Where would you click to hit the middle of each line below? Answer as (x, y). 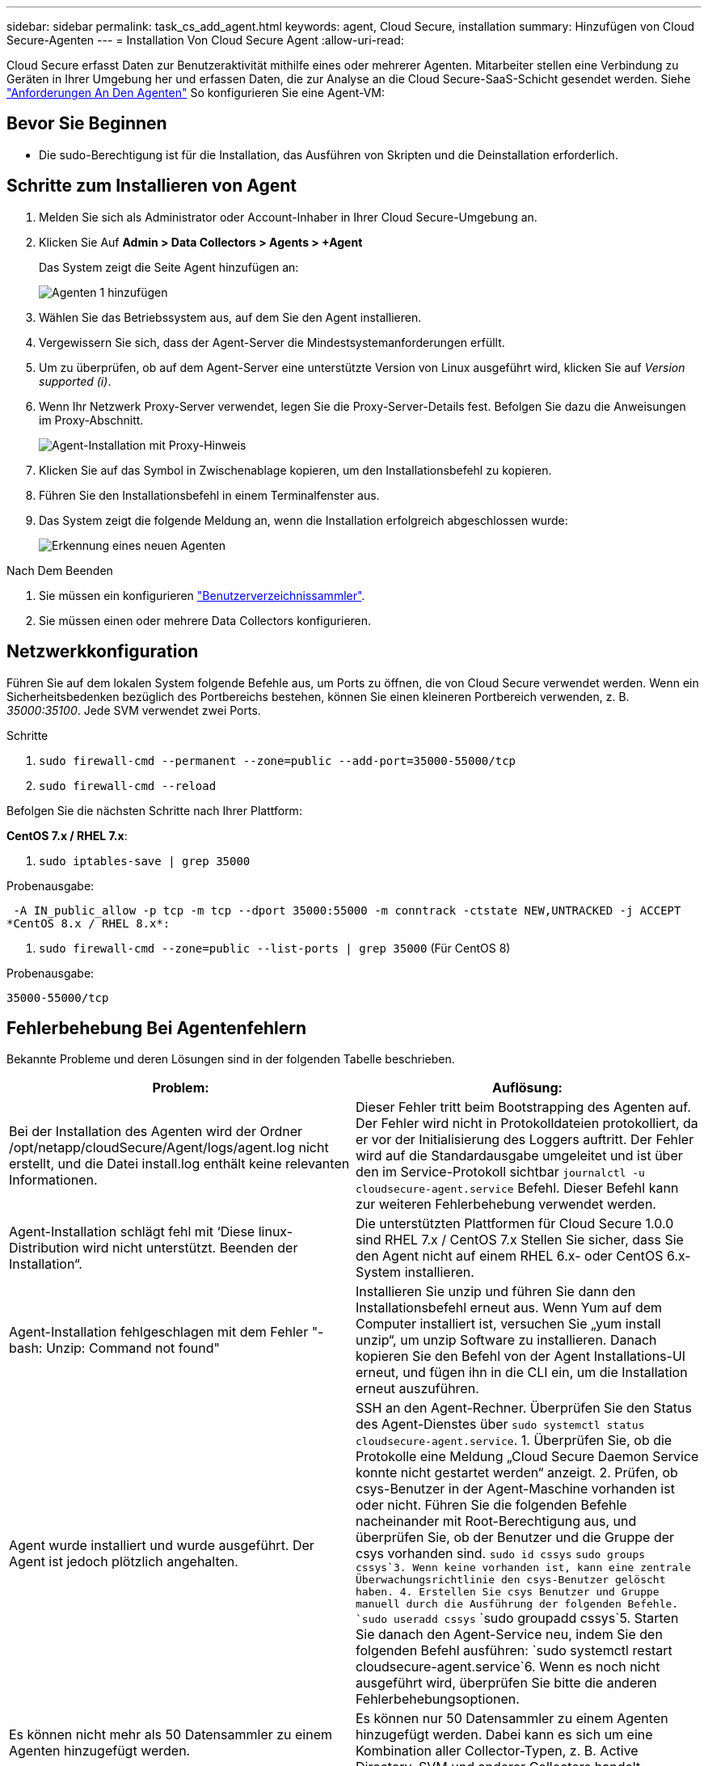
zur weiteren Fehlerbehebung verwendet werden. (506, 1204)
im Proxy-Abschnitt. (91, 420)
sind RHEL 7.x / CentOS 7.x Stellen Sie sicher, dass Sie (520, 1240)
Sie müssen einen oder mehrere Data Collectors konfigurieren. (205, 620)
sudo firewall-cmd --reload (128, 786)
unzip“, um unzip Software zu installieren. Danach (506, 1340)
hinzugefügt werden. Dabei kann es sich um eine (504, 1735)
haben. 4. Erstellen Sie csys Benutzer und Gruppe (508, 1592)
